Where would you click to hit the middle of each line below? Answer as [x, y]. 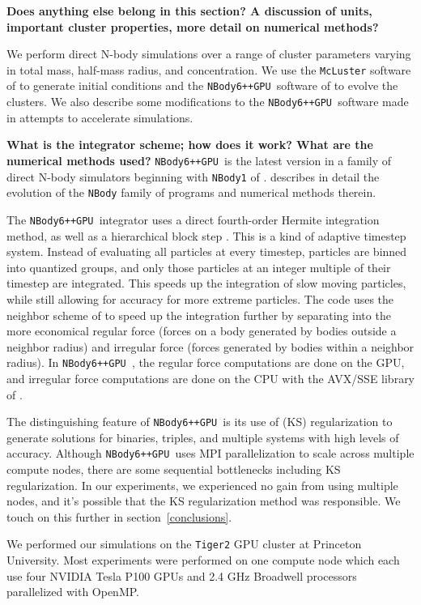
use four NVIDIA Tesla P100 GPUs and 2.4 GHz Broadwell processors [182, 575]
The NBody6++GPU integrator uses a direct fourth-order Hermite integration [193, 219]
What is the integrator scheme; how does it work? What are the [190, 145]
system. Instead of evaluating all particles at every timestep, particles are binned [207, 251]
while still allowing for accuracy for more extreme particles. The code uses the [200, 298]
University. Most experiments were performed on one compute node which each [203, 560]
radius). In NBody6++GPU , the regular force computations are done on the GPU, [206, 362]
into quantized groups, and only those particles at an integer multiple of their [199, 267]
